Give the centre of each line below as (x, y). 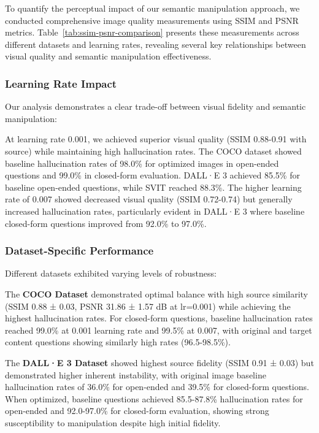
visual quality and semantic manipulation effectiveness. (108, 56)
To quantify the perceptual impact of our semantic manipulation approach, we (152, 8)
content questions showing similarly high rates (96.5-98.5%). (118, 342)
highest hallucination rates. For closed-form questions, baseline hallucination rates (159, 318)
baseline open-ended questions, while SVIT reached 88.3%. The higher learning (153, 187)
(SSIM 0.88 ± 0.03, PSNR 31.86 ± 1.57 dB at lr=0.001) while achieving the (148, 306)
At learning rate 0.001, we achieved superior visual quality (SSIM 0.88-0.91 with (156, 139)
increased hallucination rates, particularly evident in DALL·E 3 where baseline (155, 211)
